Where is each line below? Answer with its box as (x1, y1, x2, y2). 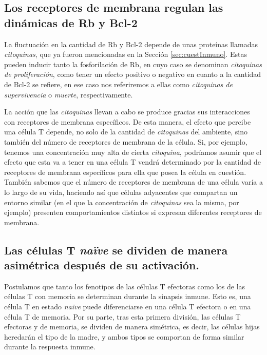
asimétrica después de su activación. (4, 257, 200, 273)
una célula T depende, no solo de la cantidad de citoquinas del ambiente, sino (4, 126, 247, 137)
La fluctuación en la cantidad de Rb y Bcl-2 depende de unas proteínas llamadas (4, 38, 258, 49)
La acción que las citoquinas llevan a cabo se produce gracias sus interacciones (4, 106, 250, 117)
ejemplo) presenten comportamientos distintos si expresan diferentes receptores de (4, 207, 262, 218)
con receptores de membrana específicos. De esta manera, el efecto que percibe (4, 116, 251, 127)
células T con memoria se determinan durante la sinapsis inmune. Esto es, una (4, 291, 251, 302)
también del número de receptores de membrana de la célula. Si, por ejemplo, (4, 136, 247, 147)
